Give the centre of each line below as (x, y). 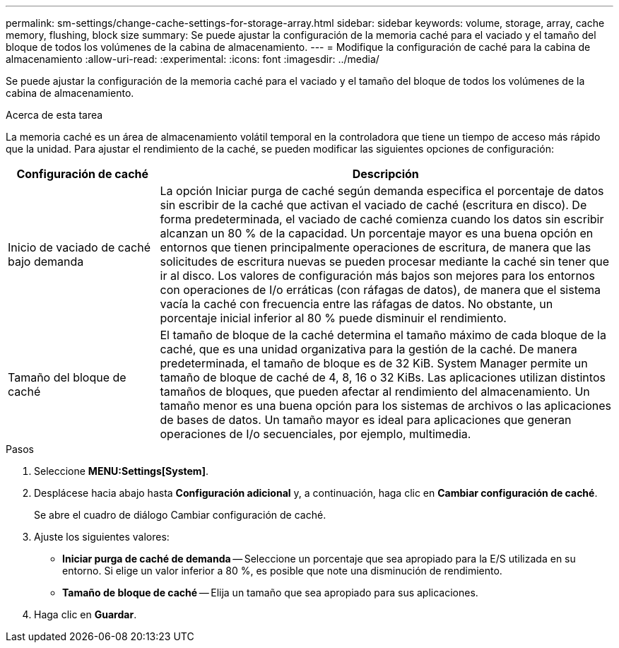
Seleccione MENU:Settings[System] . (121, 471)
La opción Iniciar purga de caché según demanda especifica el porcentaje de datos (382, 191)
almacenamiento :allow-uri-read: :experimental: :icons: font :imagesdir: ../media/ (193, 59)
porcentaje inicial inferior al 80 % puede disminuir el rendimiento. (333, 318)
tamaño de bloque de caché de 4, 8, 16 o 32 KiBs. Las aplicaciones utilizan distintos (383, 377)
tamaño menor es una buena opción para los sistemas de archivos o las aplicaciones (385, 406)
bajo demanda (46, 261)
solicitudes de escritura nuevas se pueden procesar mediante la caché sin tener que (385, 261)
